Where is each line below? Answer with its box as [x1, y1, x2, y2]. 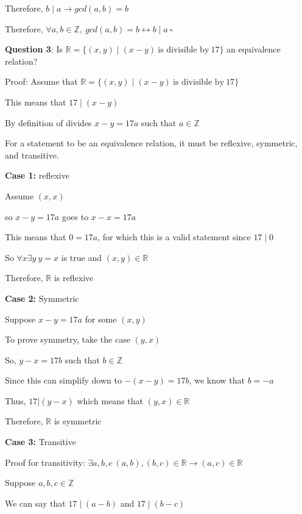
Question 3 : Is [5, 43, 63, 55]
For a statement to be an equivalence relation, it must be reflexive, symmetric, [5, 137, 298, 149]
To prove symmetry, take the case [5, 333, 130, 346]
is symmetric [54, 415, 102, 427]
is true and [61, 251, 102, 263]
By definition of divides [5, 116, 92, 129]
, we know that [189, 374, 245, 387]
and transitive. [5, 148, 59, 161]
